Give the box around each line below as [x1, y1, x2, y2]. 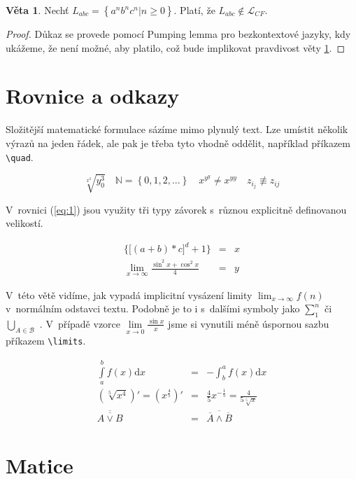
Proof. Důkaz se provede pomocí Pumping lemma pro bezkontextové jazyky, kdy [6, 27, 351, 41]
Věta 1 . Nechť [6, 3, 69, 17]
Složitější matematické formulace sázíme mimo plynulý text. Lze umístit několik [6, 122, 348, 137]
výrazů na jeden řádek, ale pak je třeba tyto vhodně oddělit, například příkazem [6, 135, 350, 150]
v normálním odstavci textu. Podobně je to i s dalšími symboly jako [6, 301, 300, 316]
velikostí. [6, 216, 43, 230]
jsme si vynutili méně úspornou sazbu [168, 316, 329, 331]
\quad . [6, 149, 34, 164]
